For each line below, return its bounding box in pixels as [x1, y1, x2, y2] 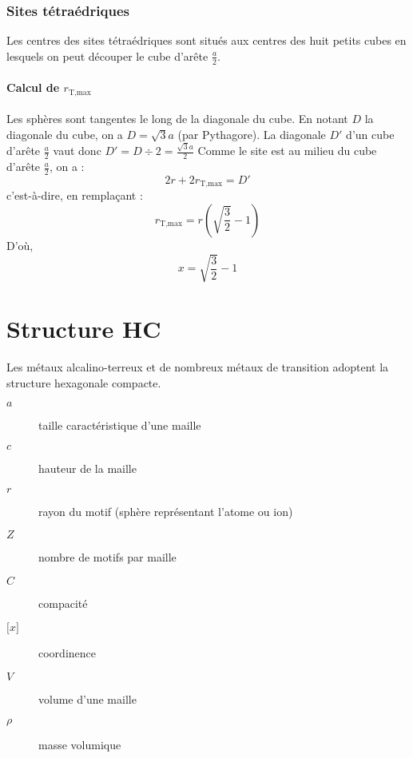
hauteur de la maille [38, 459, 137, 476]
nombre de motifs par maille [38, 549, 177, 566]
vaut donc [53, 142, 101, 159]
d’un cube [346, 125, 395, 142]
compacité [38, 594, 88, 611]
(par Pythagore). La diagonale [177, 125, 326, 142]
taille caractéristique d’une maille [38, 417, 201, 434]
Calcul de [6, 79, 60, 96]
